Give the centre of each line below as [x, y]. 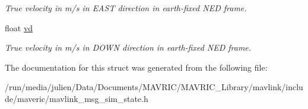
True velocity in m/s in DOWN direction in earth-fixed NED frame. [128, 47]
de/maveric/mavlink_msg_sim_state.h [77, 98]
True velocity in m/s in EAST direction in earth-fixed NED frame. [126, 8]
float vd [19, 27]
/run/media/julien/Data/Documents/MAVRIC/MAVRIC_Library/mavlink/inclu [154, 87]
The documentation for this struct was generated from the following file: [136, 67]
